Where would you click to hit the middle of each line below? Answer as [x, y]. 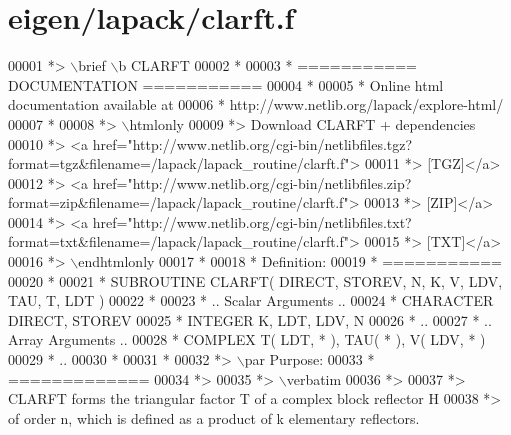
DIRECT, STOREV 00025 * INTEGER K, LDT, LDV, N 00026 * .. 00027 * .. [250, 319]
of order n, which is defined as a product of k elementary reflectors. [214, 417]
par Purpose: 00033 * [309, 359]
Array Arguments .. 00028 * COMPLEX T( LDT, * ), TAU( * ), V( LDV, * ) [247, 339]
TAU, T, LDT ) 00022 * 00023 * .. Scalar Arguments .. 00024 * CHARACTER [251, 300]
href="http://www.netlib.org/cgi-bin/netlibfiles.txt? [252, 221]
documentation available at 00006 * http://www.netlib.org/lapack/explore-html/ [256, 104]
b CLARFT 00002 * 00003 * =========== [267, 65]
